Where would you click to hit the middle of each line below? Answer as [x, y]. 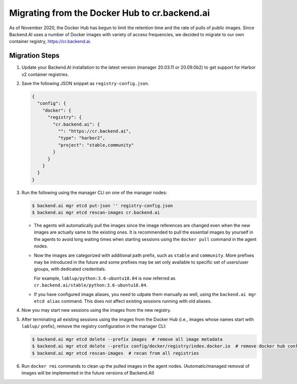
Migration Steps [34, 56]
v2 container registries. [45, 74]
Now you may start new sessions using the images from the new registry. [96, 310]
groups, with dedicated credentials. [70, 269]
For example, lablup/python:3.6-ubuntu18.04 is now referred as [105, 278]
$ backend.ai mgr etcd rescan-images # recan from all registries [116, 353]
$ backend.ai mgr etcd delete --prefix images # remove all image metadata [127, 339]
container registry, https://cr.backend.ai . [50, 42]
